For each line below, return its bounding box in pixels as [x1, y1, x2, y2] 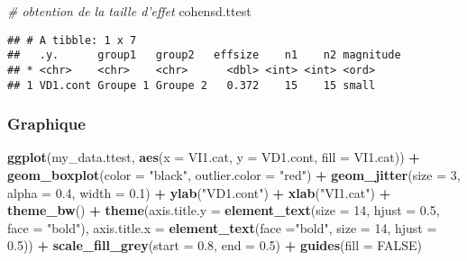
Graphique [7, 112, 86, 135]
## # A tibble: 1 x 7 [7, 33, 137, 47]
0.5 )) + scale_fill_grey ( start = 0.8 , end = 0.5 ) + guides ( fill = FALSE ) [7, 236, 422, 255]
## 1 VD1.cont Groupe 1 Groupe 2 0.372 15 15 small [7, 78, 376, 92]
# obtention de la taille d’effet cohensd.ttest [7, 2, 252, 20]
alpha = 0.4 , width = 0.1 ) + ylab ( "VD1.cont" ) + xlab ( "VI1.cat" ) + [7, 183, 391, 202]
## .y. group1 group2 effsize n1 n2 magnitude [7, 49, 401, 62]
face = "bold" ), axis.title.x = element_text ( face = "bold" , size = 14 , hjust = [7, 218, 437, 237]
